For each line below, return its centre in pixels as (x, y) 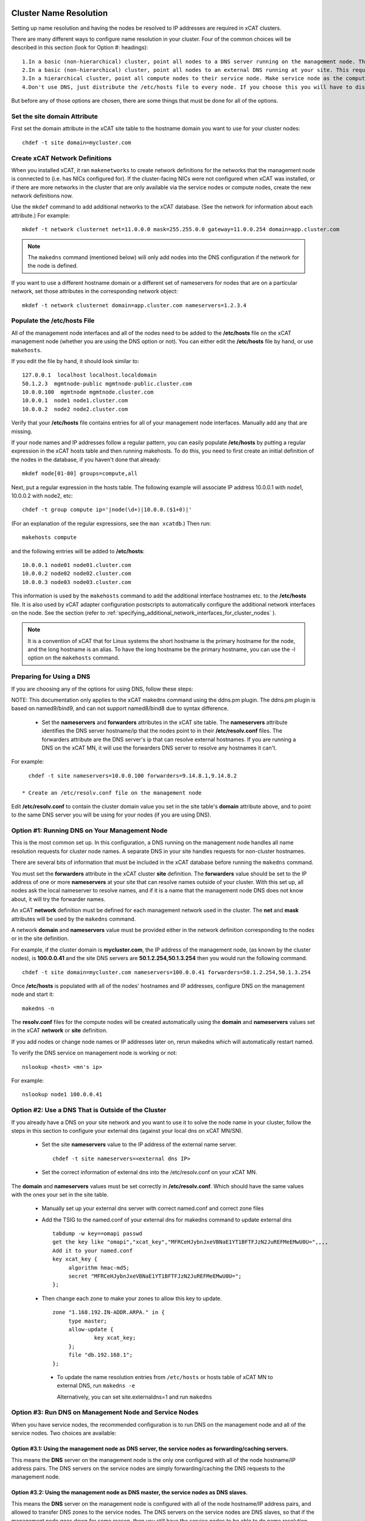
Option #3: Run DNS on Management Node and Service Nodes (105, 1413)
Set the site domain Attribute (55, 117)
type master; (88, 1321)
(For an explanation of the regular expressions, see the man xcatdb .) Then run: (111, 523)
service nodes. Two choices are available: (64, 1433)
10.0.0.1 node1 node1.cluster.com (75, 401)
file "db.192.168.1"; (101, 1355)
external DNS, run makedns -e (96, 1386)
